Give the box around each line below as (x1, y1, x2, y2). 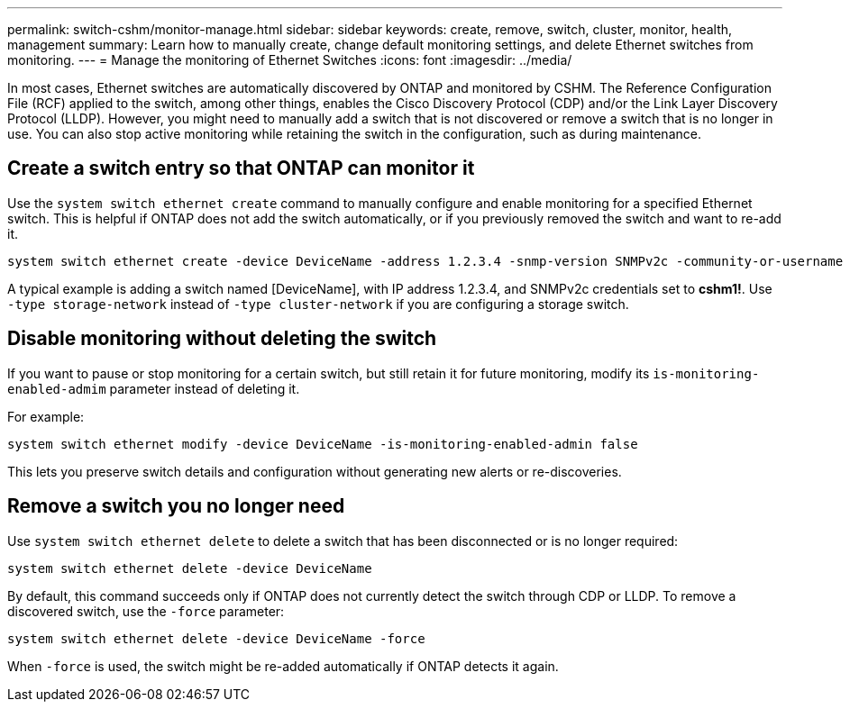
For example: (7, 408, 85, 424)
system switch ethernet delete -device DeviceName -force (7, 631, 425, 646)
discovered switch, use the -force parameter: (7, 603, 285, 619)
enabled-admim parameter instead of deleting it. (7, 380, 300, 396)
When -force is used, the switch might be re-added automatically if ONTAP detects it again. (7, 658, 559, 674)
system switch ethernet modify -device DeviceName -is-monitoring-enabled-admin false (7, 436, 638, 451)
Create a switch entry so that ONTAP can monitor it (7, 157, 475, 180)
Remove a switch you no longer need (7, 495, 345, 518)
